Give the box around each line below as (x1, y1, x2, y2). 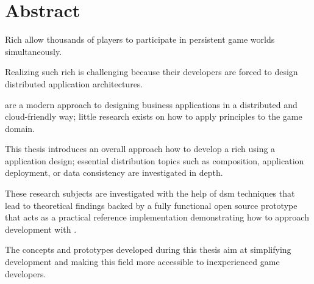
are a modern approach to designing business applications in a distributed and (5, 98, 298, 111)
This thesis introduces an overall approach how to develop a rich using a (5, 142, 276, 155)
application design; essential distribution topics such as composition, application (5, 154, 304, 167)
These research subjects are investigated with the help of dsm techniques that (5, 187, 295, 200)
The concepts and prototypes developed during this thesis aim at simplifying (5, 243, 291, 256)
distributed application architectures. (5, 77, 143, 90)
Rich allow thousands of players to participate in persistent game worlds (5, 33, 275, 46)
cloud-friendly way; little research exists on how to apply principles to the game (5, 110, 302, 123)
